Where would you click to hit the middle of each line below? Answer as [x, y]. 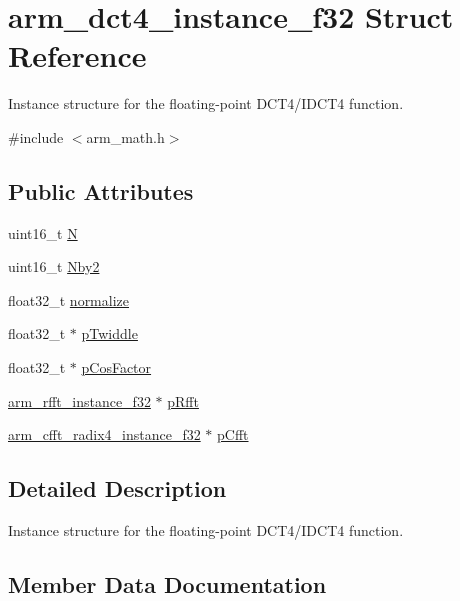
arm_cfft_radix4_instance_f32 [104, 434]
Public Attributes [101, 190]
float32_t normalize [68, 299]
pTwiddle [109, 333]
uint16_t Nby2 [54, 266]
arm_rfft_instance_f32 [79, 400]
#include [36, 136]
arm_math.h [125, 136]
